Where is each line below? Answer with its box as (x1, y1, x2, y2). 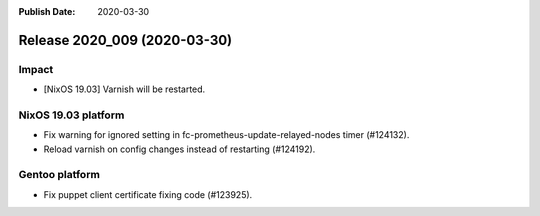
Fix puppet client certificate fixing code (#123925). (43, 188, 253, 200)
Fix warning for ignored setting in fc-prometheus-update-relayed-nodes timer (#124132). (43, 129, 410, 141)
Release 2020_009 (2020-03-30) (18, 31, 233, 49)
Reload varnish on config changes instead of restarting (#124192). (43, 143, 316, 155)
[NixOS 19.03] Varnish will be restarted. (43, 83, 206, 95)
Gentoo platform (18, 168, 100, 182)
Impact (18, 62, 54, 76)
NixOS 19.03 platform (18, 108, 125, 122)
